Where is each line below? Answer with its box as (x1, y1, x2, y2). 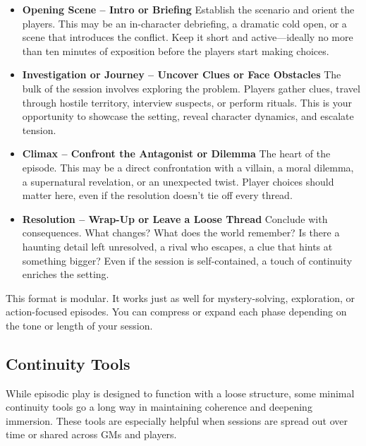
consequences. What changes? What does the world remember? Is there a (22, 225, 340, 240)
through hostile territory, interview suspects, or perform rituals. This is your (22, 95, 353, 109)
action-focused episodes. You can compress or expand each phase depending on (6, 304, 347, 319)
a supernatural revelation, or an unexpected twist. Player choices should (22, 174, 334, 188)
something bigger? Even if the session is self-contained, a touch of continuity (22, 253, 353, 267)
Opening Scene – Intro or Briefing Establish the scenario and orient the (22, 2, 355, 16)
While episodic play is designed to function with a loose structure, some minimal (6, 385, 355, 400)
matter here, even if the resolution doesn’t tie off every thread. (22, 188, 293, 203)
